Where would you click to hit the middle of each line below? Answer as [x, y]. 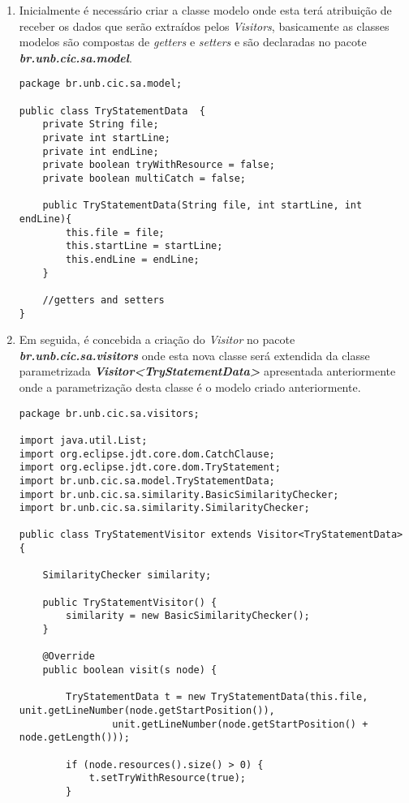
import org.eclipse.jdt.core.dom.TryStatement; [150, 468]
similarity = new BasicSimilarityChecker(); [188, 616]
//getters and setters [103, 300]
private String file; [101, 125]
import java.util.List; [83, 440]
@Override [69, 657]
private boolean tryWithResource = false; [159, 165]
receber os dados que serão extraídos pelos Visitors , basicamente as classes [204, 26]
